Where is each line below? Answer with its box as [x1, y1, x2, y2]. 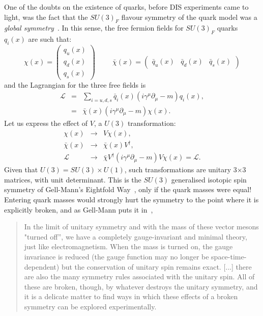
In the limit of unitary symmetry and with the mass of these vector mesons [24, 221, 259, 232]
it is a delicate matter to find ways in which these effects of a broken [24, 291, 238, 302]
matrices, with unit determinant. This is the [4, 174, 141, 185]
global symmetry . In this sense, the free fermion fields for [4, 22, 184, 33]
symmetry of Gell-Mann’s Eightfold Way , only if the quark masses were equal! [4, 184, 252, 195]
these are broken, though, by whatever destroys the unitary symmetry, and [24, 281, 258, 292]
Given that [4, 164, 38, 175]
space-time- [211, 251, 247, 261]
